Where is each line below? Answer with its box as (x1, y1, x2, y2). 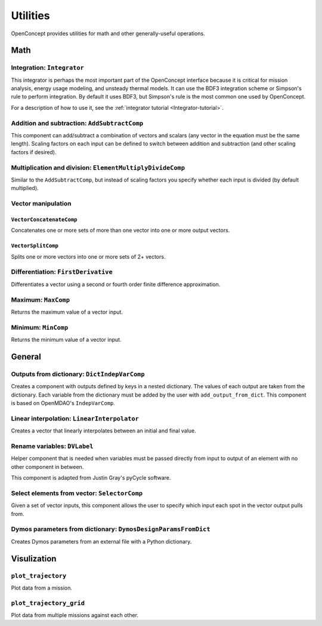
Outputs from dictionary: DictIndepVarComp (11, 370, 145, 378)
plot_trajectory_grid (11, 599, 85, 607)
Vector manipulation (11, 200, 72, 208)
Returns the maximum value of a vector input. (11, 308, 123, 315)
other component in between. (11, 463, 84, 470)
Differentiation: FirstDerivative (11, 268, 113, 276)
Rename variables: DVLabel (11, 442, 94, 450)
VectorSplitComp (11, 243, 59, 249)
